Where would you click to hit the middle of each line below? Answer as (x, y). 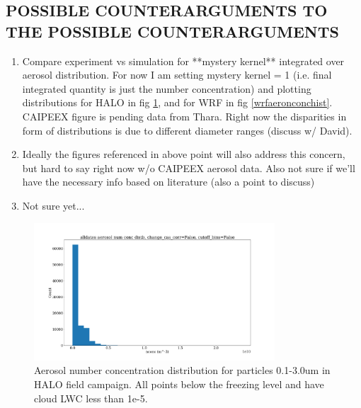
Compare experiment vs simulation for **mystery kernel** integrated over (183, 61)
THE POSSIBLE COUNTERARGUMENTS (172, 31)
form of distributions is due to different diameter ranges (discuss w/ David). (187, 130)
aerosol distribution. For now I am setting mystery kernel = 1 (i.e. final (177, 75)
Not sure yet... (53, 205)
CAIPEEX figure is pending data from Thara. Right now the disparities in (184, 116)
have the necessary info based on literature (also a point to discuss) (168, 182)
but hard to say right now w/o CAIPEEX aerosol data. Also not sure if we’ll (189, 168)
